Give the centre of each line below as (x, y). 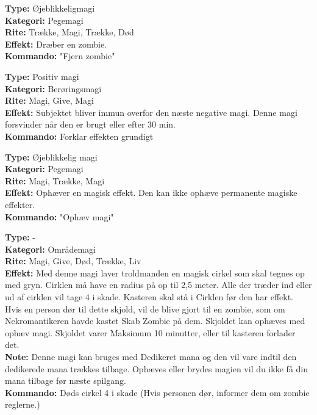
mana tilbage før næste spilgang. (66, 381)
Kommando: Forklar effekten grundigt (79, 136)
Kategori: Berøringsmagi (53, 88)
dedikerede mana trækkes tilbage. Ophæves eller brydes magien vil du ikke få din (156, 368)
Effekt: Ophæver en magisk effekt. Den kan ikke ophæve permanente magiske (151, 193)
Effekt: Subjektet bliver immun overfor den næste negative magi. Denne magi (151, 112)
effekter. (20, 204)
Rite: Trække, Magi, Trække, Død (69, 32)
